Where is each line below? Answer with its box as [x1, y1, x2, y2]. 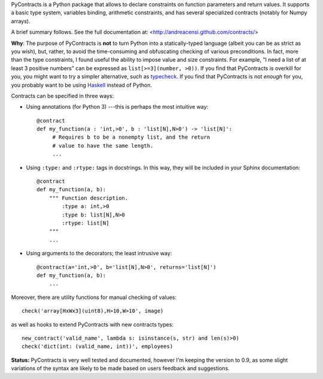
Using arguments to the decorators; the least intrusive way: [26, 250, 172, 257]
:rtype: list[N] [62, 219, 109, 227]
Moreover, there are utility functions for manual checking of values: [11, 294, 176, 301]
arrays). [11, 17, 31, 25]
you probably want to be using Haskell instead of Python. [11, 81, 153, 88]
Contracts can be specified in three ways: [11, 92, 114, 99]
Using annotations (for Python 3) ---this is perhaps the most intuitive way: [26, 103, 209, 111]
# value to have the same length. [52, 142, 154, 149]
